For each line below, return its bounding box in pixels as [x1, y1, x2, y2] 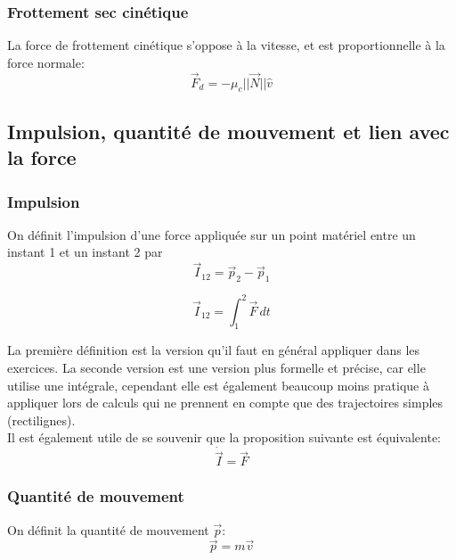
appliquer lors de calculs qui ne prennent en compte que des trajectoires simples [7, 393, 444, 412]
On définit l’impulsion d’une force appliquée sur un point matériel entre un [7, 225, 416, 243]
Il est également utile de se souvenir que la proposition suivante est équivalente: [7, 428, 441, 447]
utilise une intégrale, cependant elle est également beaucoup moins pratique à [7, 375, 429, 394]
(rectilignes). [7, 410, 76, 429]
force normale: [7, 53, 85, 71]
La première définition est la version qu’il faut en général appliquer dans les [7, 341, 420, 359]
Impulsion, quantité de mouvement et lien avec [7, 117, 450, 144]
